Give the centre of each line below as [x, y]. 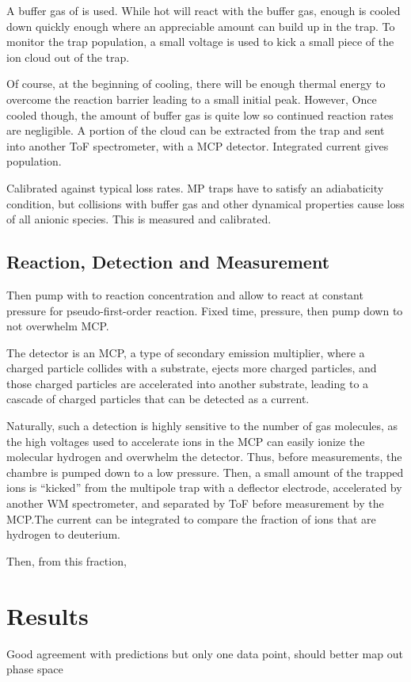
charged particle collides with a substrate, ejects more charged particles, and [192, 368]
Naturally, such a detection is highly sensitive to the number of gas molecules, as [202, 426]
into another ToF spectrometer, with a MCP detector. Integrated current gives [198, 145]
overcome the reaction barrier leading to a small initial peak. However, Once [192, 99]
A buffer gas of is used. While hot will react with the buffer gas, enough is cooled [204, 10]
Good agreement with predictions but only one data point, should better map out [205, 653]
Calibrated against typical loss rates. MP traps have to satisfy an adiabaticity [195, 187]
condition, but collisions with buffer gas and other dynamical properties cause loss [205, 203]
